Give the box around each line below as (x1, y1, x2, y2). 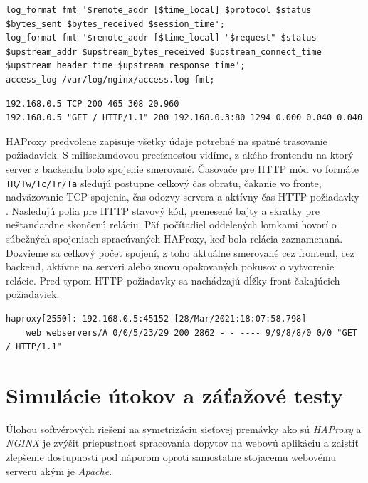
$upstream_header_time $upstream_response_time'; (6, 60, 246, 71)
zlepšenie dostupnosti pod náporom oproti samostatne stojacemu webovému (6, 450, 337, 465)
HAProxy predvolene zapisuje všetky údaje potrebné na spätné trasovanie (6, 133, 327, 148)
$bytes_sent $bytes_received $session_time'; (6, 18, 225, 29)
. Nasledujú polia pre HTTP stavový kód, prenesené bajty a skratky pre (6, 203, 320, 218)
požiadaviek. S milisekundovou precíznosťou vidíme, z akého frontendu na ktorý (6, 147, 354, 162)
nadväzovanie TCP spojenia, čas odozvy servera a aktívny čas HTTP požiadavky (6, 189, 359, 204)
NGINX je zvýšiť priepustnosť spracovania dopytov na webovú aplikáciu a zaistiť (6, 435, 359, 450)
